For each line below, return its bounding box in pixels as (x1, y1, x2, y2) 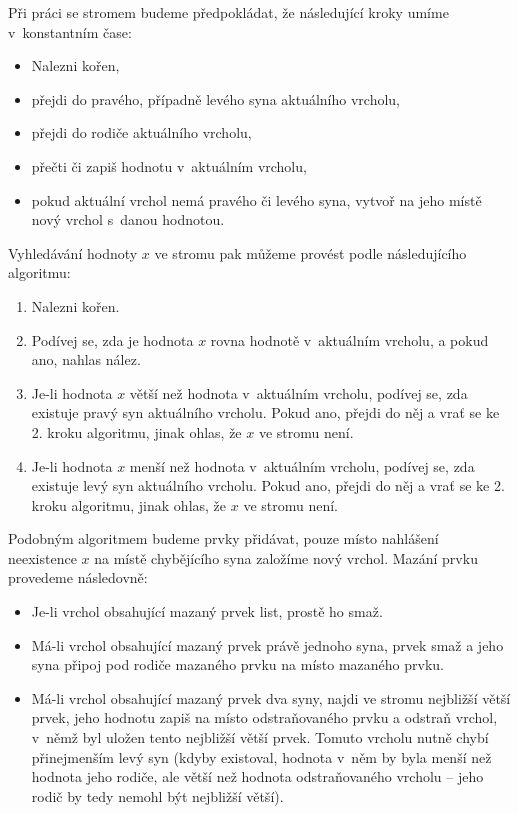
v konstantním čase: (8, 21, 132, 42)
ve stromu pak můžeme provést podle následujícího (154, 242, 467, 263)
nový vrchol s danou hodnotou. (31, 209, 225, 230)
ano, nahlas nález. (31, 349, 141, 370)
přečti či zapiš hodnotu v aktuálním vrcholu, (31, 155, 307, 176)
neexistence (8, 547, 77, 568)
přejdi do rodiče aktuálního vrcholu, (31, 122, 252, 143)
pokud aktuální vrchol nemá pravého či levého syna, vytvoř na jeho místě (31, 189, 482, 210)
